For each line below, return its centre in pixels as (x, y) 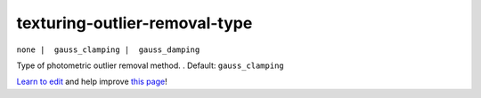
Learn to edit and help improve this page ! (92, 82)
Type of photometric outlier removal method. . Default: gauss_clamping (150, 65)
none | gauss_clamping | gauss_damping (108, 49)
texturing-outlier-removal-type (135, 23)
